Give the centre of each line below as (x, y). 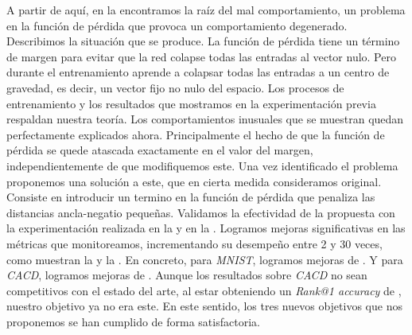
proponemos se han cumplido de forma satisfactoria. (133, 321)
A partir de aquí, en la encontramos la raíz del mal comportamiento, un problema (206, 10)
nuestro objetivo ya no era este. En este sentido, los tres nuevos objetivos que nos (204, 306)
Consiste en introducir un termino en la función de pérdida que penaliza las (191, 197)
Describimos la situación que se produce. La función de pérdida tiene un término (203, 41)
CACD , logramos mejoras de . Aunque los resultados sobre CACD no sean (187, 275)
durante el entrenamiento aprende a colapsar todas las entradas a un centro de (198, 72)
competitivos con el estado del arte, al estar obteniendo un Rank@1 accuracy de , (204, 290)
